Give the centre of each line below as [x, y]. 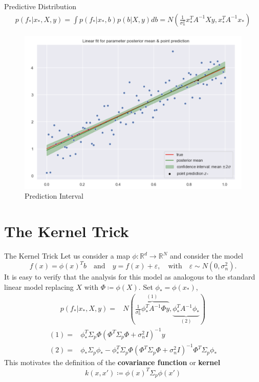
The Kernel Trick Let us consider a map [67, 256]
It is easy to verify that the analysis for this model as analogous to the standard [130, 277]
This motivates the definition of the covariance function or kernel [112, 362]
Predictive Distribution [40, 6]
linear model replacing [39, 286]
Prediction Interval [54, 196]
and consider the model [206, 256]
